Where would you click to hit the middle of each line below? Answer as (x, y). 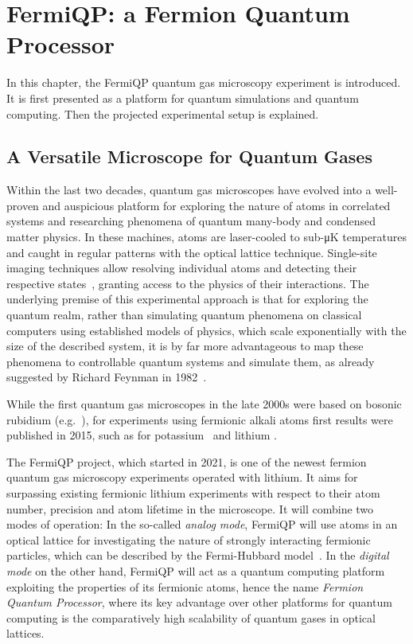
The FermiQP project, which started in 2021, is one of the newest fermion (187, 461)
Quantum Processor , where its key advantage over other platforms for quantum (199, 602)
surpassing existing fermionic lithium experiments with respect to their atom (193, 492)
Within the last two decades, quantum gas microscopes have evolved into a (189, 190)
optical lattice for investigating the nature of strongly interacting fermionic (189, 539)
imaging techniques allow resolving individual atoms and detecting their (182, 268)
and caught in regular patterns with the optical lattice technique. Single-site (192, 252)
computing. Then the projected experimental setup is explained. (163, 113)
